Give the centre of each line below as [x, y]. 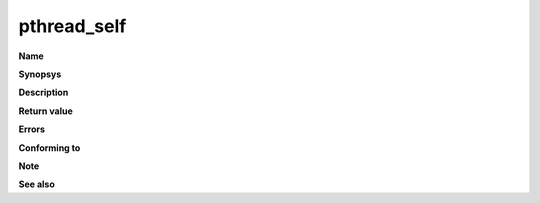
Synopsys [40, 74]
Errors [31, 129]
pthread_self [72, 26]
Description [43, 92]
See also [36, 184]
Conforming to [49, 147]
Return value [46, 111]
